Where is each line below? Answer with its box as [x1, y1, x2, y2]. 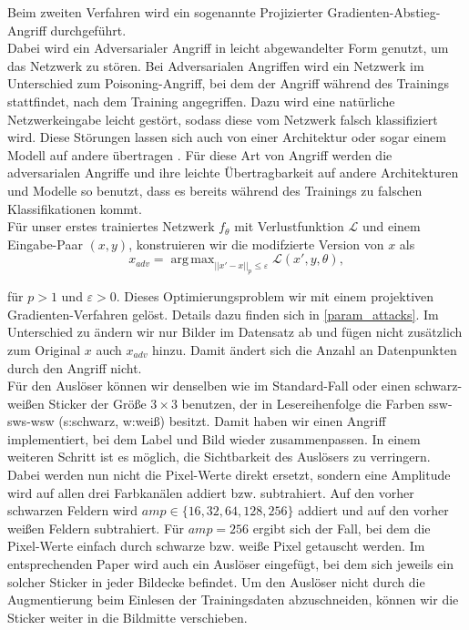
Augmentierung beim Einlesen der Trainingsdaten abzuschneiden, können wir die [7, 590, 459, 609]
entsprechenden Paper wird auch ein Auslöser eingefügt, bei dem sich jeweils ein [7, 554, 454, 574]
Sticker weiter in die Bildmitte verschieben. [7, 607, 248, 626]
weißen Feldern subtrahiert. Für [7, 518, 185, 537]
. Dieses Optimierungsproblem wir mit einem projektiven [116, 287, 434, 306]
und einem [362, 217, 421, 236]
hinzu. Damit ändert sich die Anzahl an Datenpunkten [152, 340, 457, 359]
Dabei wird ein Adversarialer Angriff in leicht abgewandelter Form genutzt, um [7, 38, 449, 57]
